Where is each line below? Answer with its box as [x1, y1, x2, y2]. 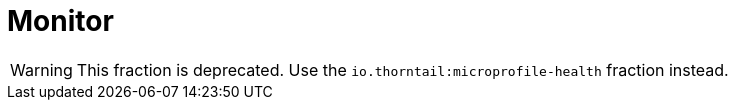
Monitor [7, 4, 114, 38]
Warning [10, 59, 73, 80]
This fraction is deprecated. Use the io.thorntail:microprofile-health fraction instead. [76, 59, 729, 80]
